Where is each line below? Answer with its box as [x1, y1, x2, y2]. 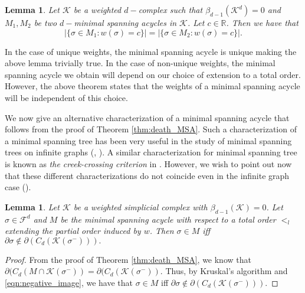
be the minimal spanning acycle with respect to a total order [60, 213, 276, 225]
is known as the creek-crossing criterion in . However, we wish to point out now [5, 157, 292, 170]
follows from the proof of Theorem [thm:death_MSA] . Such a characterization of [5, 123, 297, 135]
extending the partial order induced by [5, 224, 141, 237]
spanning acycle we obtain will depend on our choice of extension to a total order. [5, 68, 301, 80]
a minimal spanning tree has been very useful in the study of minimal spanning [5, 134, 292, 146]
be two [34, 17, 57, 28]
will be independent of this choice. [5, 91, 128, 103]
